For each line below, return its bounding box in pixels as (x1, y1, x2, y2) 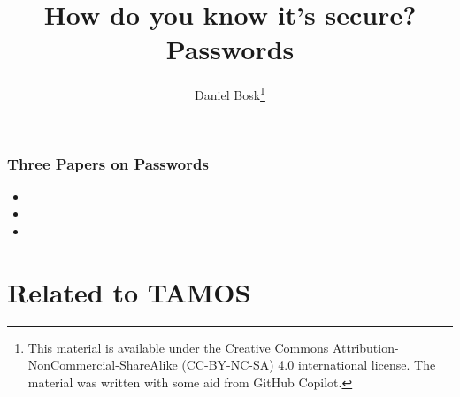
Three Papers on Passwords (7, 152, 209, 174)
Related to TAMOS (7, 273, 251, 309)
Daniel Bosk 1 (195, 83, 265, 103)
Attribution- (332, 338, 399, 356)
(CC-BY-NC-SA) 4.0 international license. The (181, 355, 436, 374)
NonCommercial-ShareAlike (27, 355, 178, 374)
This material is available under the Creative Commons (27, 338, 329, 356)
